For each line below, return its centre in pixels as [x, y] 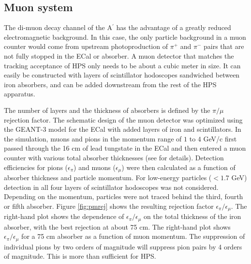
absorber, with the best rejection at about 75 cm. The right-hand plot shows [117, 226]
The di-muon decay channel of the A [58, 27]
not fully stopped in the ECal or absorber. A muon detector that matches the [119, 55]
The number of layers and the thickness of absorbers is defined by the [107, 110]
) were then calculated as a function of [178, 167]
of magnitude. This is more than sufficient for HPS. [80, 256]
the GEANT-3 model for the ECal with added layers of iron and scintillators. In [123, 129]
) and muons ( [95, 167]
